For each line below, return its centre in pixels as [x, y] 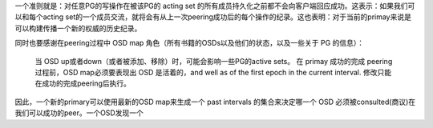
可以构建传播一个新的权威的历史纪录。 [78, 28]
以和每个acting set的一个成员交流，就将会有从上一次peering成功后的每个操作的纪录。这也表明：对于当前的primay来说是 [213, 17]
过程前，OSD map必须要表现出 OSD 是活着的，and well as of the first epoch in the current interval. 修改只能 [213, 72]
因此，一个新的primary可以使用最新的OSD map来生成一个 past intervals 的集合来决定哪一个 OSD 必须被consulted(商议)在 [215, 102]
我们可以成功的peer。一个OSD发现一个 [79, 113]
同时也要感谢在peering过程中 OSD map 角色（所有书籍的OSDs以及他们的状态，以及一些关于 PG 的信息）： [190, 43]
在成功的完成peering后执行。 [83, 83]
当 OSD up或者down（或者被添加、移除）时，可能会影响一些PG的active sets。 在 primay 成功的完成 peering [214, 61]
